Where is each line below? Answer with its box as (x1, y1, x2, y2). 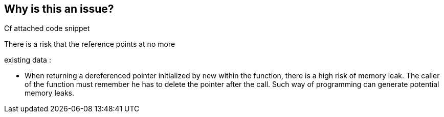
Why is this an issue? (4, 3, 114, 15)
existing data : (4, 55, 51, 65)
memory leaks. (25, 89, 75, 98)
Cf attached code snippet (4, 24, 90, 33)
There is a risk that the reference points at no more (4, 40, 175, 49)
